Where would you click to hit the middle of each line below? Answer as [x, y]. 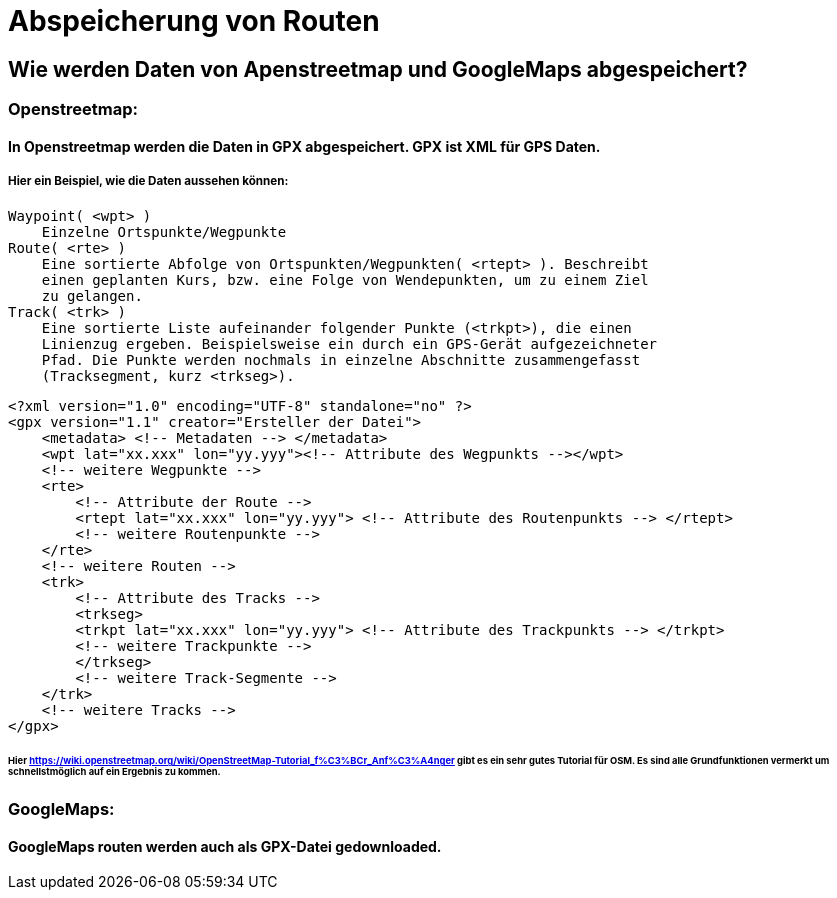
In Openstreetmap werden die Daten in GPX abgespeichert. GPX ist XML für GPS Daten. [304, 146]
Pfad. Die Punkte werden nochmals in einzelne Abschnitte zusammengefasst [341, 359]
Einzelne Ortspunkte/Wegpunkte [164, 231]
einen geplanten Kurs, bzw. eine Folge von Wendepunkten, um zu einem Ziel [345, 279]
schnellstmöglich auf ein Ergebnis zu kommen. [114, 772]
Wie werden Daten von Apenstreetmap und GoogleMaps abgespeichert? [378, 69]
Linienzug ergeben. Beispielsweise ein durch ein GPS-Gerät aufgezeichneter [349, 343]
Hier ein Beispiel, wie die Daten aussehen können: [148, 181]
